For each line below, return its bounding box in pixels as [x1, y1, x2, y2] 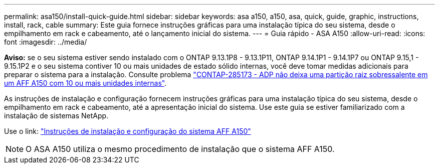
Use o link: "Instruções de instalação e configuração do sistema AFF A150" [4, 127, 251, 135]
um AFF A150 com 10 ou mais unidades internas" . [4, 79, 167, 87]
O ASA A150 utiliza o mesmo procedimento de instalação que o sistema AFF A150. [26, 144, 335, 154]
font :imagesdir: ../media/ [4, 38, 87, 46]
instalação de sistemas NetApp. [4, 111, 109, 120]
